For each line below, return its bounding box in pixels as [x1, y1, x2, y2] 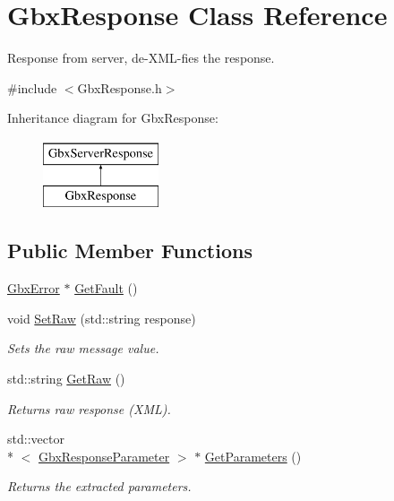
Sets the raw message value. [7, 339, 159, 358]
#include [7, 78, 57, 97]
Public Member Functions [7, 237, 253, 264]
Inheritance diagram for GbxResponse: [7, 108, 218, 127]
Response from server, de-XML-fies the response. [7, 48, 275, 67]
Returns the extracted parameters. [7, 477, 192, 496]
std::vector [7, 429, 64, 448]
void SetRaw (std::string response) [7, 308, 196, 327]
